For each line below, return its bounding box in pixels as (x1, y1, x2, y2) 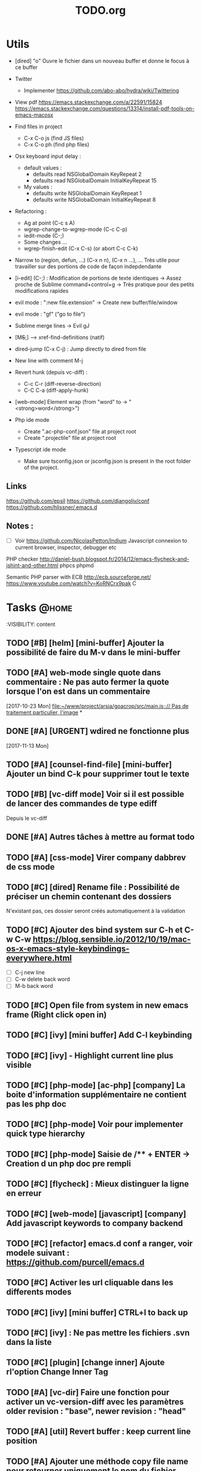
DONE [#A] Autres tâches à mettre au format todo (6, 832, 195, 842)
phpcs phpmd (59, 562, 94, 569)
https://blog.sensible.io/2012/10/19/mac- (32, 934, 191, 944)
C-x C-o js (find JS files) (23, 134, 84, 142)
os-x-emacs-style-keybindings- (6, 943, 130, 954)
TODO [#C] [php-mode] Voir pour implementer (6, 1119, 184, 1130)
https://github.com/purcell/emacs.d (6, 1257, 145, 1267)
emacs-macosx (14, 111, 54, 118)
